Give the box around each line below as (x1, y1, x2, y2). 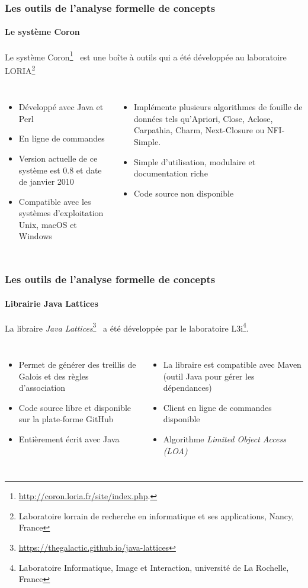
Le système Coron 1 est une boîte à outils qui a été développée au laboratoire (5, 49, 287, 63)
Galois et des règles (18, 369, 89, 382)
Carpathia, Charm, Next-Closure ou (133, 124, 265, 136)
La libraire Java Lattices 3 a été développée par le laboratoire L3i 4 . (5, 320, 249, 334)
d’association (18, 381, 66, 394)
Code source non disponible (133, 187, 234, 199)
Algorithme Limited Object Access (163, 432, 286, 445)
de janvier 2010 (18, 175, 74, 188)
